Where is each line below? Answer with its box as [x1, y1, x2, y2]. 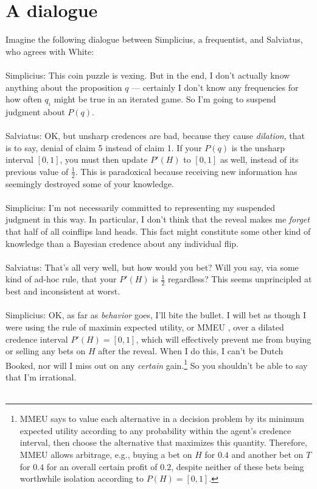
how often [5, 93, 42, 105]
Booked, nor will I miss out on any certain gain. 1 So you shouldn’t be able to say [5, 357, 308, 371]
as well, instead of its [220, 153, 299, 166]
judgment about [5, 105, 65, 118]
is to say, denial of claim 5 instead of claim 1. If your [5, 141, 202, 154]
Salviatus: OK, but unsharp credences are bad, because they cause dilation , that [5, 129, 305, 142]
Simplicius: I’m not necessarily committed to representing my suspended [5, 201, 276, 213]
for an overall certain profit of [46, 460, 158, 473]
